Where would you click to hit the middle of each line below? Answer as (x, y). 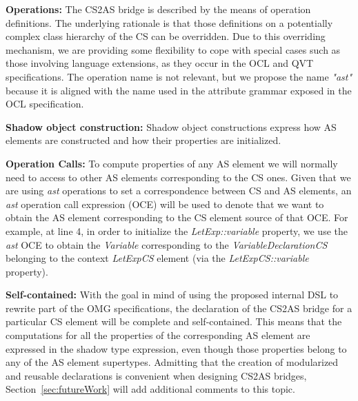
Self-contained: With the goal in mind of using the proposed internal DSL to (172, 295)
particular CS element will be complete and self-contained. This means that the (174, 321)
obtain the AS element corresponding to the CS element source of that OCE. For (177, 217)
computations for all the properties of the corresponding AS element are (158, 335)
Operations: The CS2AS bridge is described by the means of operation (158, 9)
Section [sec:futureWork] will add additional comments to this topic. (150, 389)
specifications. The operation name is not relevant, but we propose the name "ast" (179, 76)
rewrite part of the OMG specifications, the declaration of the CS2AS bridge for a (179, 308)
